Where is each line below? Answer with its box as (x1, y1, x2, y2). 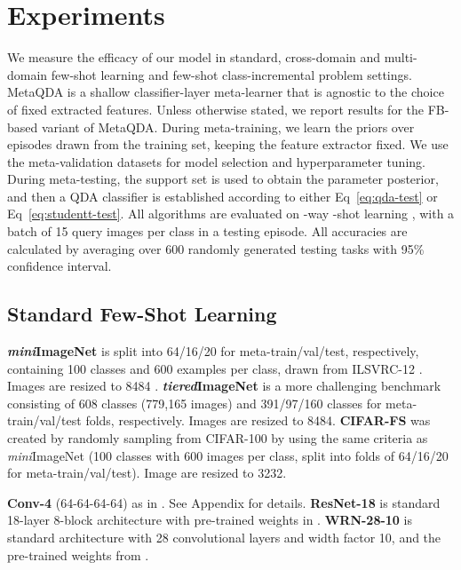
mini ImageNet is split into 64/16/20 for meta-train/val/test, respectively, (7, 342, 419, 360)
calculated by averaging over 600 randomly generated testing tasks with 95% (7, 239, 425, 257)
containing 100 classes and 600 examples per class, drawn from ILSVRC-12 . (7, 359, 423, 377)
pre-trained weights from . (7, 545, 149, 564)
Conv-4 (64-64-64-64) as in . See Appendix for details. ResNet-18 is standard (7, 493, 441, 511)
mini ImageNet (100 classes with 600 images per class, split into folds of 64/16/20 (7, 446, 449, 464)
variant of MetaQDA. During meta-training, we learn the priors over (41, 117, 415, 136)
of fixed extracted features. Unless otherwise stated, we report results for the (7, 99, 424, 118)
